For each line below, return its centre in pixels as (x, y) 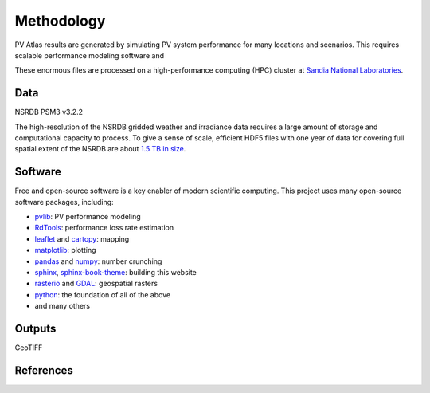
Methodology (60, 21)
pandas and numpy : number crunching (98, 261)
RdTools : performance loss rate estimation (104, 228)
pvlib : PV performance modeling (88, 217)
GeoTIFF (29, 348)
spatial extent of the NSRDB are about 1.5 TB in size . (100, 149)
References (44, 370)
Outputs (35, 329)
